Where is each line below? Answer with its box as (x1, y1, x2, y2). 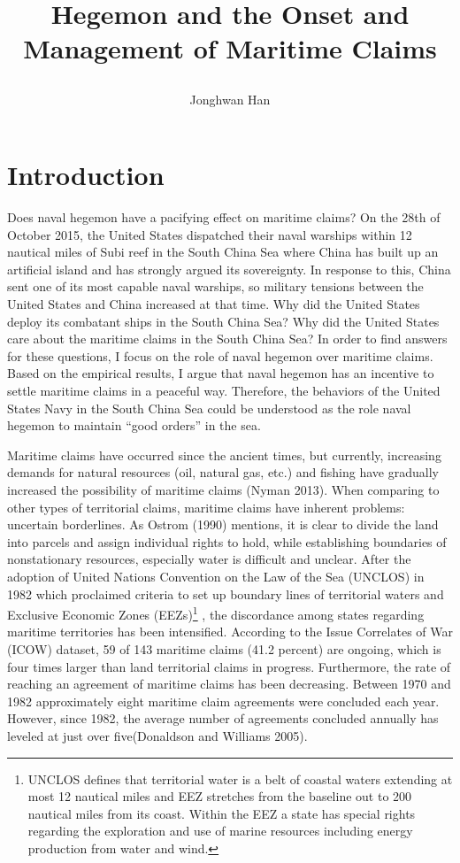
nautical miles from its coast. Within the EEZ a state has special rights (27, 804, 416, 822)
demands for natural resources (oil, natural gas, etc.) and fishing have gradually (7, 463, 439, 482)
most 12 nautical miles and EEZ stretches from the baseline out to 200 (27, 787, 412, 805)
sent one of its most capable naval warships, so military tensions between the (7, 277, 424, 296)
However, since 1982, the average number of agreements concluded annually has (7, 709, 439, 728)
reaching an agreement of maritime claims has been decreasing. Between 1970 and (7, 674, 451, 693)
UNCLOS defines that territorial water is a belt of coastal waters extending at (27, 769, 453, 788)
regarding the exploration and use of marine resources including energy (27, 821, 413, 840)
